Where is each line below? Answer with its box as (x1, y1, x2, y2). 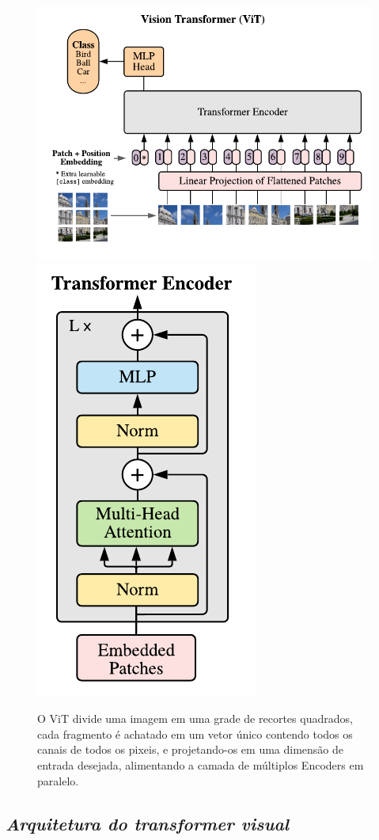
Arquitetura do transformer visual (6, 811, 290, 835)
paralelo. (37, 772, 79, 789)
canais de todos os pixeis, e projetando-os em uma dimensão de (37, 741, 344, 758)
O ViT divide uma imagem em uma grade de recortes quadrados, (37, 710, 353, 727)
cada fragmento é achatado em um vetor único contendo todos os (37, 725, 353, 742)
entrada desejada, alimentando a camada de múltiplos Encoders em (37, 757, 364, 773)
